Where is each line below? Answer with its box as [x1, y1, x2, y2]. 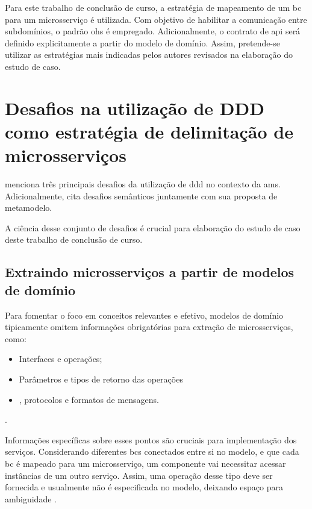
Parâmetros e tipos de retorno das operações [19, 373, 183, 385]
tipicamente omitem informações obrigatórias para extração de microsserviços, [5, 320, 293, 333]
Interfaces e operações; [19, 352, 102, 365]
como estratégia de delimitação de [5, 119, 293, 143]
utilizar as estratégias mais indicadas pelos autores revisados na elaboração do [5, 48, 293, 61]
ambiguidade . [5, 492, 57, 505]
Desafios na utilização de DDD [5, 95, 264, 120]
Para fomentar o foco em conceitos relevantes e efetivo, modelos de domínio [5, 308, 284, 321]
